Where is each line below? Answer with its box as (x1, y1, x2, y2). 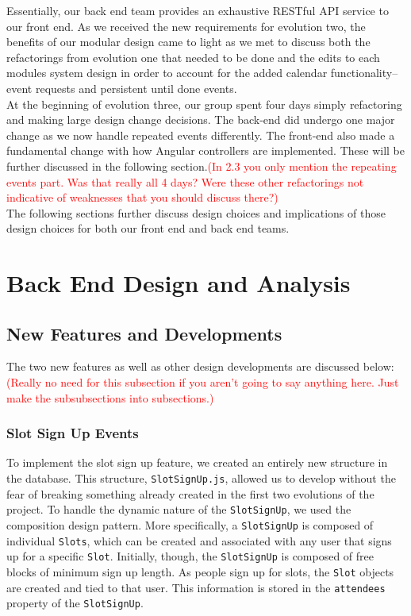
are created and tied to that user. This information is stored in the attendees (6, 579, 386, 595)
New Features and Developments (6, 321, 282, 345)
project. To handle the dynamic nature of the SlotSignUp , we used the (6, 501, 351, 518)
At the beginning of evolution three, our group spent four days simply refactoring (6, 95, 402, 112)
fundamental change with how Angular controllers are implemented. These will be (6, 142, 405, 159)
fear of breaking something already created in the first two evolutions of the (6, 485, 375, 502)
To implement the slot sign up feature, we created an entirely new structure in (6, 454, 388, 471)
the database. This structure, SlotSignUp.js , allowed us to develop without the (6, 470, 396, 487)
